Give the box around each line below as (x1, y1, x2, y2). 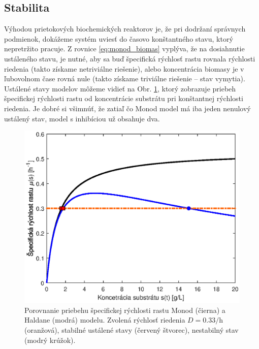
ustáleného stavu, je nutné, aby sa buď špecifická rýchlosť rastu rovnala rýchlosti (4, 53, 255, 64)
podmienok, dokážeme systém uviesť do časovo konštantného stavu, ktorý (4, 33, 233, 44)
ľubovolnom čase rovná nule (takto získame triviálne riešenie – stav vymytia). (4, 73, 245, 84)
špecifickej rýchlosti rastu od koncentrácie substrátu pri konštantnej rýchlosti (4, 93, 243, 104)
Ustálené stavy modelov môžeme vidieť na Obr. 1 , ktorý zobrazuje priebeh (4, 83, 236, 93)
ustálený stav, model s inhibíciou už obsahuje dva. (4, 113, 160, 123)
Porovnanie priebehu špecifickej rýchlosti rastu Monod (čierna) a (24, 304, 225, 315)
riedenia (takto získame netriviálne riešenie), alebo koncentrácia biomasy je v (4, 63, 244, 74)
